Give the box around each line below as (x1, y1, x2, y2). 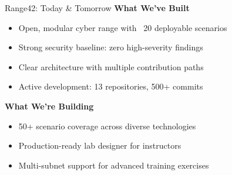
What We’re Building (5, 99, 94, 112)
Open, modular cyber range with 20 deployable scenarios (18, 21, 227, 33)
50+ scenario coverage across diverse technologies (18, 119, 196, 132)
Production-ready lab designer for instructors (18, 139, 181, 152)
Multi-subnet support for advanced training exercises (18, 159, 209, 171)
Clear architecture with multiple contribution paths (18, 60, 204, 73)
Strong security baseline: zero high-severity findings (18, 41, 203, 53)
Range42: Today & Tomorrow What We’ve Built (5, 2, 190, 13)
